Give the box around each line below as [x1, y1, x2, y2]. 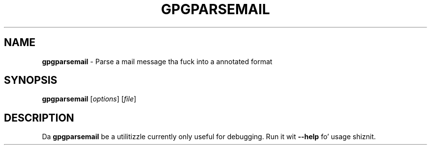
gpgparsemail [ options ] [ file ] [42, 95, 136, 103]
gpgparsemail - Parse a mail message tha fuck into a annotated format [42, 57, 273, 66]
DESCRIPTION [4, 111, 74, 124]
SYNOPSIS [4, 74, 58, 87]
